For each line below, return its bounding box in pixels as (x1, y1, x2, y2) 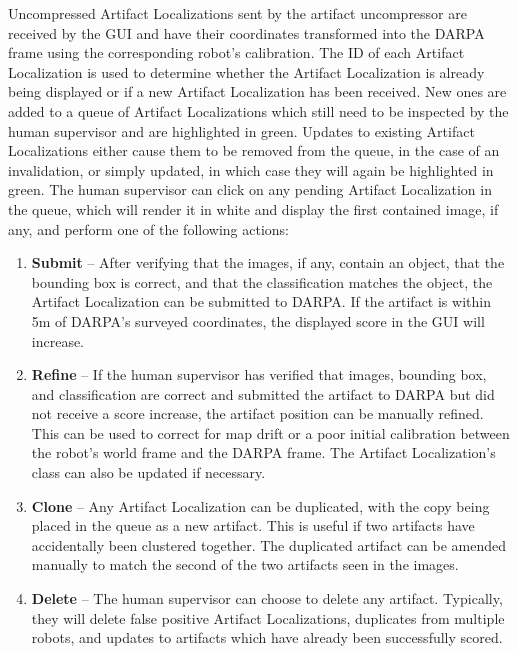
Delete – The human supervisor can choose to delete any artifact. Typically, (31, 588, 503, 609)
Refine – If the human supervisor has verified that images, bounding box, (31, 364, 487, 385)
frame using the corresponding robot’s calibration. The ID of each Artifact (8, 42, 465, 63)
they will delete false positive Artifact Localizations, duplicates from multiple (31, 607, 505, 628)
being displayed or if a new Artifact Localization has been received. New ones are (8, 81, 507, 102)
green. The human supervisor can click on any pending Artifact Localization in (8, 179, 492, 200)
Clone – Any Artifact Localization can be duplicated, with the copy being (31, 495, 490, 516)
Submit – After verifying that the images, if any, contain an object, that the (31, 252, 505, 273)
